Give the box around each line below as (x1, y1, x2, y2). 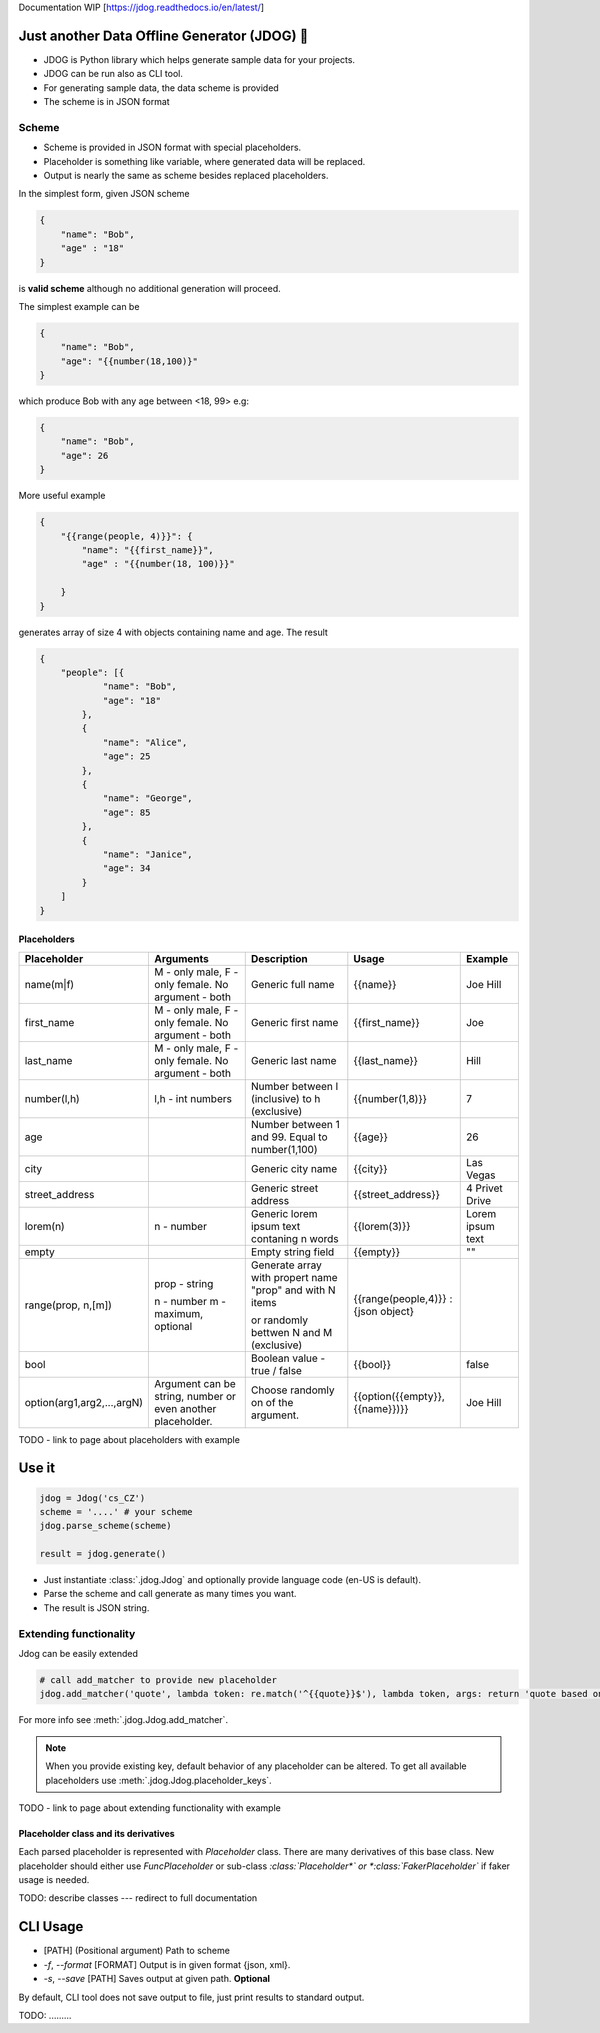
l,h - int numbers (154, 1091, 232, 1105)
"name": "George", (102, 793, 194, 804)
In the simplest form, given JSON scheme (18, 188, 190, 200)
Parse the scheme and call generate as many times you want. (43, 1588, 297, 1600)
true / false (250, 1363, 302, 1377)
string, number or (154, 1389, 237, 1403)
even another (154, 1401, 217, 1415)
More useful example (18, 490, 106, 502)
